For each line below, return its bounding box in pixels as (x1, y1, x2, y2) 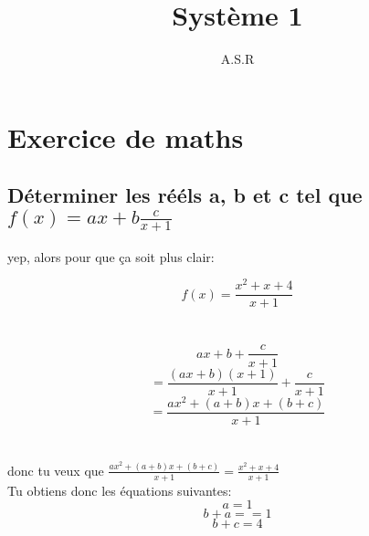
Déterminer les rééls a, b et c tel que (7, 181, 363, 209)
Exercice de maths (7, 118, 244, 155)
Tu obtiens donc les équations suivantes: (7, 480, 232, 499)
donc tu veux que (7, 460, 104, 479)
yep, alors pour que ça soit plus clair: (7, 247, 215, 266)
